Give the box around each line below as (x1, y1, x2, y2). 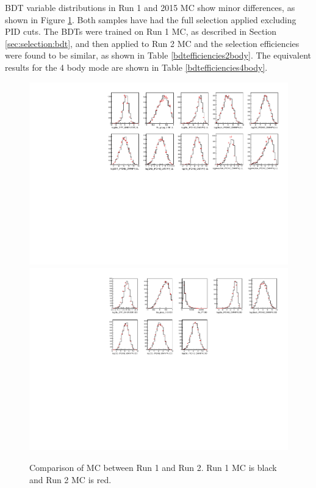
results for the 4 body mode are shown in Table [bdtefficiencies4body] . (5, 60, 268, 73)
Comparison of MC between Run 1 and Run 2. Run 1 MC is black (29, 461, 277, 474)
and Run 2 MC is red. (29, 473, 112, 486)
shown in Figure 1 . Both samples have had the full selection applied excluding (5, 13, 296, 26)
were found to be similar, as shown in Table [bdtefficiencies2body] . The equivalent (5, 49, 312, 62)
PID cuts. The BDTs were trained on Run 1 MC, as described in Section (5, 25, 277, 38)
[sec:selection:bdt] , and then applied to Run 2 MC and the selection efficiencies (5, 37, 300, 49)
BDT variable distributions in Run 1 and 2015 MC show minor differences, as (5, 1, 295, 13)
